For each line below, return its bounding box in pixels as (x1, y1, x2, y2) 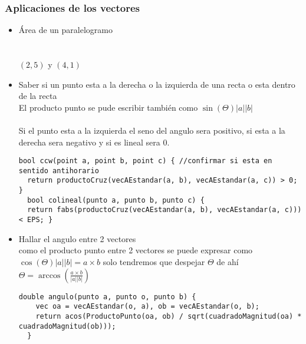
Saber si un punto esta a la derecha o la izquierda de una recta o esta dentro (18, 78, 295, 90)
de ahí (216, 255, 239, 267)
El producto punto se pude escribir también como (18, 101, 198, 113)
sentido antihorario (18, 166, 99, 175)
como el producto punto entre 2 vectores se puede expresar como (18, 244, 253, 256)
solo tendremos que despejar (103, 255, 205, 267)
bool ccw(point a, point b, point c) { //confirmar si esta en (18, 157, 272, 166)
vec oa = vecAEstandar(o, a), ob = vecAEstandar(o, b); (35, 302, 259, 311)
